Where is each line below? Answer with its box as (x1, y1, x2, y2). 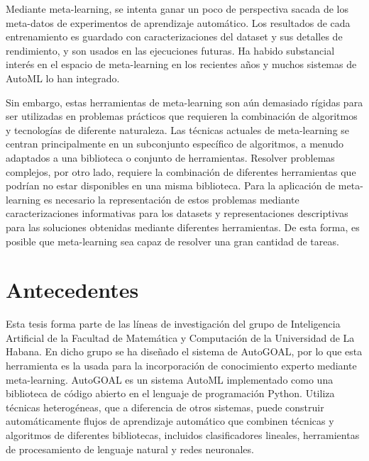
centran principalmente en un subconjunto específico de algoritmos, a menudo (6, 136, 343, 151)
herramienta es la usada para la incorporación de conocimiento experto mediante (6, 358, 357, 372)
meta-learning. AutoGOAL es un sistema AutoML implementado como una (6, 372, 334, 387)
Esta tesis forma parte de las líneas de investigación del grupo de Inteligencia (6, 316, 341, 331)
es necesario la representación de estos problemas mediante (43, 191, 299, 206)
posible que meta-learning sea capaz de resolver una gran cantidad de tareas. (6, 233, 339, 248)
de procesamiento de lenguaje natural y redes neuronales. (6, 441, 254, 456)
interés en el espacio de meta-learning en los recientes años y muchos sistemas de (6, 57, 357, 72)
